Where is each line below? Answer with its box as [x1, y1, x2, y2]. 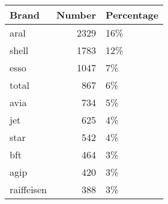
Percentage [106, 8, 159, 22]
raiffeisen [10, 182, 47, 196]
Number [56, 8, 97, 22]
